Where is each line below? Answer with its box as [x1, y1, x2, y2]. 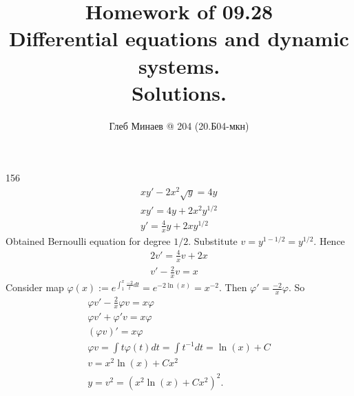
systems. [138, 51, 220, 79]
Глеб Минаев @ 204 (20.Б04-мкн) [109, 118, 249, 132]
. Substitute [188, 233, 238, 248]
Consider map [6, 280, 64, 295]
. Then [218, 280, 247, 295]
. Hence [313, 233, 345, 248]
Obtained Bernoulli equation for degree [6, 233, 171, 248]
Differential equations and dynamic [9, 24, 349, 52]
